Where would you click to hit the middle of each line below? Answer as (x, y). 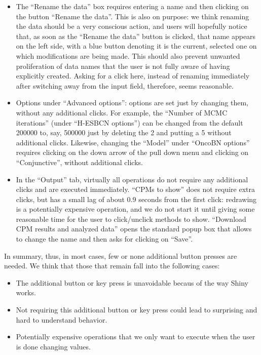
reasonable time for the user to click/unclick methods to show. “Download (131, 219)
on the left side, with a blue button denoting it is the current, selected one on (136, 46)
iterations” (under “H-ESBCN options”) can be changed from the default (129, 122)
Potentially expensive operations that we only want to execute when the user (136, 337)
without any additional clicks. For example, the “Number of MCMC (122, 112)
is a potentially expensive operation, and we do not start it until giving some (135, 209)
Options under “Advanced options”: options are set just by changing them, (132, 103)
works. (26, 292)
